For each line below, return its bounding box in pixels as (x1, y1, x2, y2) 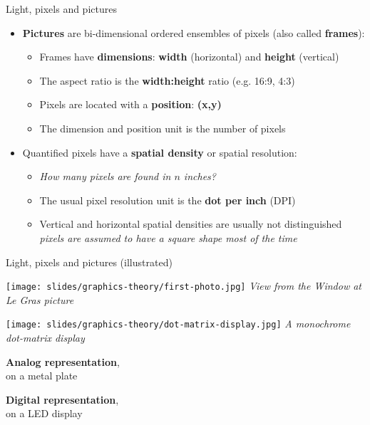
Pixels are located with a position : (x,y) (39, 97, 222, 112)
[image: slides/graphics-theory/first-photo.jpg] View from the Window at (6, 278, 361, 293)
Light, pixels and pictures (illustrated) (6, 254, 173, 269)
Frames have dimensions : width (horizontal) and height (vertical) (39, 49, 339, 64)
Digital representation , (6, 392, 119, 406)
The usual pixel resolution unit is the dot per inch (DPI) (39, 192, 296, 207)
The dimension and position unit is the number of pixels (39, 120, 286, 135)
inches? (183, 169, 216, 184)
